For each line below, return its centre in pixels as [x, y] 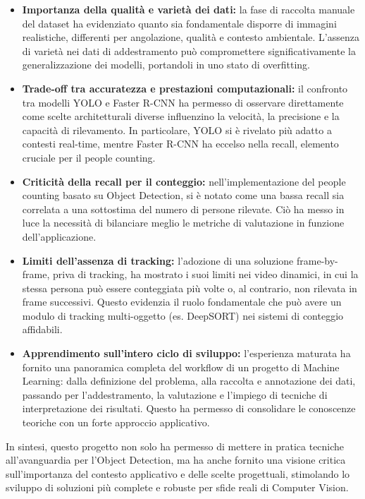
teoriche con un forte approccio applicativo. [116, 422]
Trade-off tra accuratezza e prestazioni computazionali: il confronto [185, 88]
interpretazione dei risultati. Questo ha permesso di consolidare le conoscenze [189, 408]
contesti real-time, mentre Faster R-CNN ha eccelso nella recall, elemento [180, 144]
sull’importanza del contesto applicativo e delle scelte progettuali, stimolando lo [178, 473]
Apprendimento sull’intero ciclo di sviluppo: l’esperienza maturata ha [186, 353]
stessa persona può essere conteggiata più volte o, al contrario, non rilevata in [190, 288]
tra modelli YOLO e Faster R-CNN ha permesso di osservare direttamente [183, 102]
